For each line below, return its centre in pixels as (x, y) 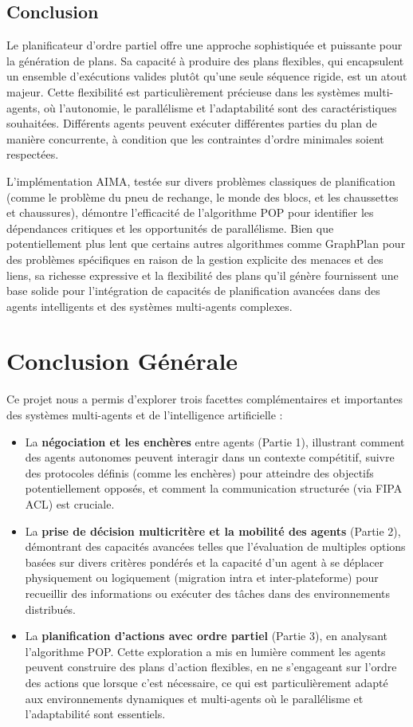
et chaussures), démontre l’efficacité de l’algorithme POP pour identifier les (190, 212)
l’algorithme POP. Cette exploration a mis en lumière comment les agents (205, 651)
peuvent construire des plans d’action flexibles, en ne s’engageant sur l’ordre (211, 667)
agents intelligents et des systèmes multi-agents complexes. (149, 306)
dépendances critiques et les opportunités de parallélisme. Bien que (170, 228)
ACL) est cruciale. (70, 503)
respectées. (33, 154)
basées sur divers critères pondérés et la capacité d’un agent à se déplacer (205, 562)
